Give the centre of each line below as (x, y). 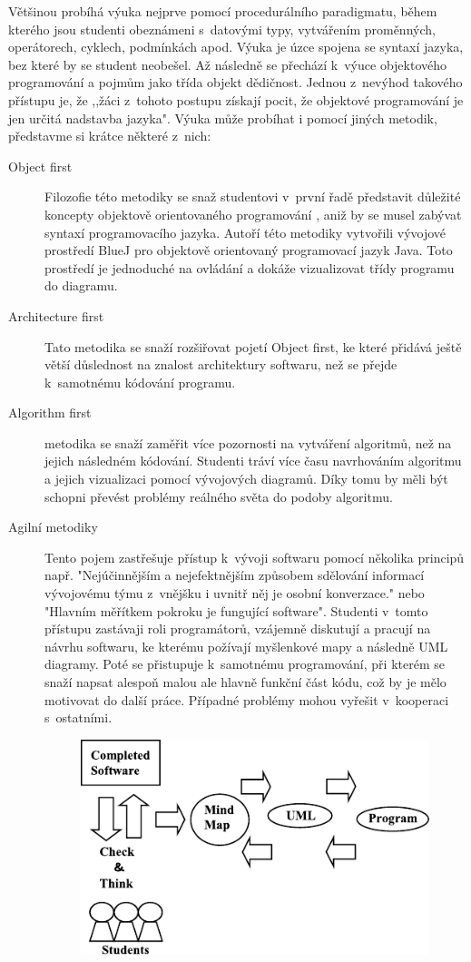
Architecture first (56, 315)
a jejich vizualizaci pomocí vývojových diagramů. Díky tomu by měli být (246, 479)
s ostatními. (78, 717)
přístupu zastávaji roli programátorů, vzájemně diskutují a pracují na (238, 628)
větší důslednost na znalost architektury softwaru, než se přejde (221, 364)
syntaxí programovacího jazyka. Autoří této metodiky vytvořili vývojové (245, 232)
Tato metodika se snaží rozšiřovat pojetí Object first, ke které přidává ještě (253, 346)
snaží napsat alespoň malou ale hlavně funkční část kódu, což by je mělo (245, 682)
